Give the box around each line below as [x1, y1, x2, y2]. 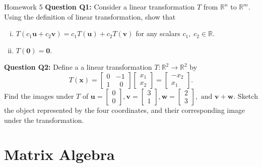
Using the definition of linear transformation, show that [4, 11, 176, 22]
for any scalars [136, 28, 180, 39]
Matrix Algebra [4, 144, 115, 164]
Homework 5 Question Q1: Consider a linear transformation [4, 2, 195, 12]
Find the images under [4, 90, 74, 101]
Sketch [237, 90, 258, 101]
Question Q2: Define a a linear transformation [4, 62, 152, 72]
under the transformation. [4, 114, 84, 125]
